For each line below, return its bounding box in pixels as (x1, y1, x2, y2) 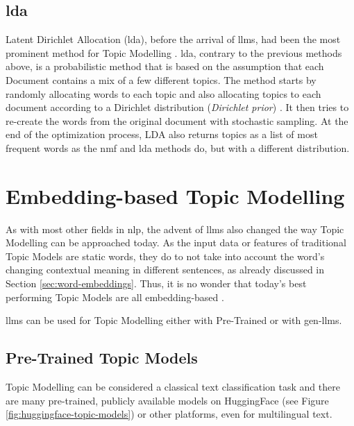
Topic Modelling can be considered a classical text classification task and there (6, 380, 340, 394)
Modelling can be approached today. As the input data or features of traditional (6, 235, 346, 250)
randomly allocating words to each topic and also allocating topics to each (6, 86, 321, 101)
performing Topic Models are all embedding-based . (6, 289, 224, 304)
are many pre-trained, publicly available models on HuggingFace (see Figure (6, 393, 329, 407)
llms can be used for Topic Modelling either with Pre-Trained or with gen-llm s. (6, 313, 342, 327)
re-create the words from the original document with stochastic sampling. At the (6, 113, 348, 128)
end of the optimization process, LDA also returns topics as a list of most (6, 127, 318, 142)
